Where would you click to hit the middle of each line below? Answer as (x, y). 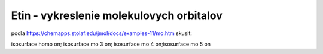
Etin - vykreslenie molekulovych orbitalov (117, 15)
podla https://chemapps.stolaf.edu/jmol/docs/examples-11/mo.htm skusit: (102, 33)
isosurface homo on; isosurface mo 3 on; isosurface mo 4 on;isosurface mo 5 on (111, 44)
